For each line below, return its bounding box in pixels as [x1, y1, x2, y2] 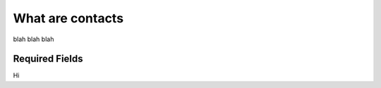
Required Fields [13, 53, 84, 65]
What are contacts [13, 10, 123, 26]
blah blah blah [13, 35, 54, 43]
